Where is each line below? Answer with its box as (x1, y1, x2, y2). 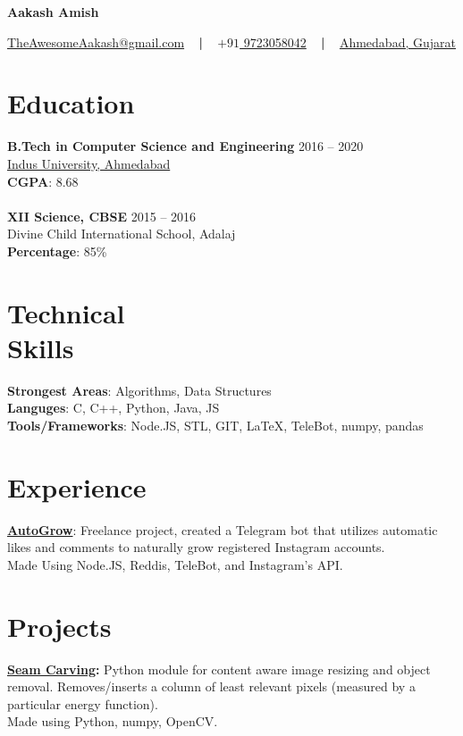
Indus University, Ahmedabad (7, 154, 171, 172)
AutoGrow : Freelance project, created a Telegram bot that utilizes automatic (7, 520, 438, 539)
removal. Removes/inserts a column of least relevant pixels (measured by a (7, 677, 416, 696)
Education (7, 85, 135, 121)
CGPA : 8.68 (7, 171, 79, 190)
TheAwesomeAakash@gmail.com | (7, 32, 203, 51)
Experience (7, 468, 147, 505)
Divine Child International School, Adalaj (7, 224, 236, 243)
